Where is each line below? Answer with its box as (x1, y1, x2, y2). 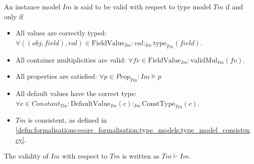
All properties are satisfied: (15, 71, 97, 81)
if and (225, 1, 243, 11)
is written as (122, 151, 159, 161)
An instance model (4, 1, 61, 11)
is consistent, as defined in (28, 115, 107, 125)
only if (4, 11, 23, 21)
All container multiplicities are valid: (15, 54, 126, 65)
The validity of (4, 151, 49, 161)
